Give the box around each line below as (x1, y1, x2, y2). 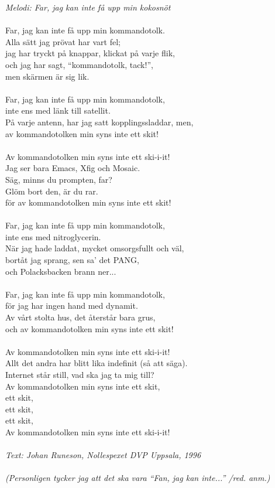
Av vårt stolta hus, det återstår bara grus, (5, 311, 156, 323)
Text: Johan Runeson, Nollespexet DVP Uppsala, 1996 (5, 449, 201, 461)
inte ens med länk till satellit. (5, 104, 111, 117)
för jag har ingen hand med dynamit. (5, 299, 138, 312)
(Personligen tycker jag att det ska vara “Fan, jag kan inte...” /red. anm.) (5, 472, 270, 484)
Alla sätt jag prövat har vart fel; (5, 35, 121, 47)
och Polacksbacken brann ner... (5, 265, 116, 277)
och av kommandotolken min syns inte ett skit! (5, 322, 174, 335)
